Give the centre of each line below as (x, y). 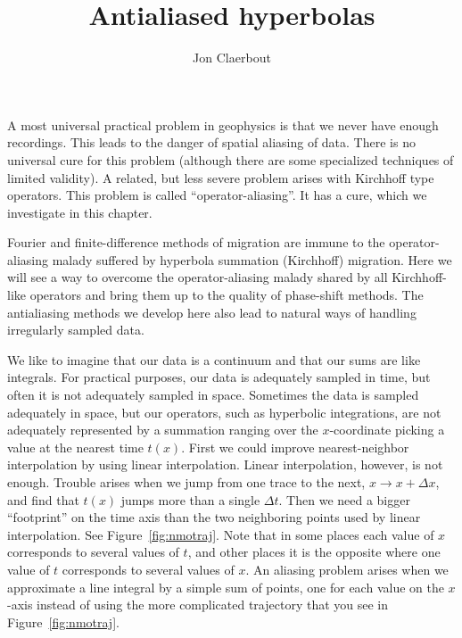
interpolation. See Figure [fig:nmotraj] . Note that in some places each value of (221, 534)
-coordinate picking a (387, 430)
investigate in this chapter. (80, 212)
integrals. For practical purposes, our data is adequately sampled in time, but (219, 377)
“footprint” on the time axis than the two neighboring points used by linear (214, 517)
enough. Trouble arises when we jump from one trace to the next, (186, 482)
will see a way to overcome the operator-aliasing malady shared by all (198, 277)
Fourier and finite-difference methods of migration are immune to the (196, 242)
